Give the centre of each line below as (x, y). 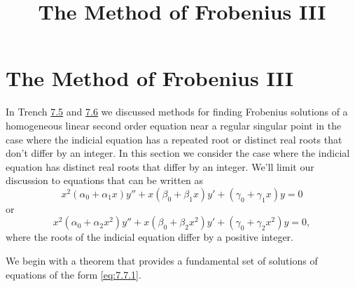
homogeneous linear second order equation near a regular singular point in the (174, 125)
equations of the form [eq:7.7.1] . (74, 274)
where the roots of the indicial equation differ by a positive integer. (149, 237)
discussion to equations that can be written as (104, 180)
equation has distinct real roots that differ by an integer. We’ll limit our (160, 166)
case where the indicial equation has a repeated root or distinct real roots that (174, 139)
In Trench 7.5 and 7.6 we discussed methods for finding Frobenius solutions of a (177, 112)
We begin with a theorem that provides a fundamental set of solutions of (162, 261)
